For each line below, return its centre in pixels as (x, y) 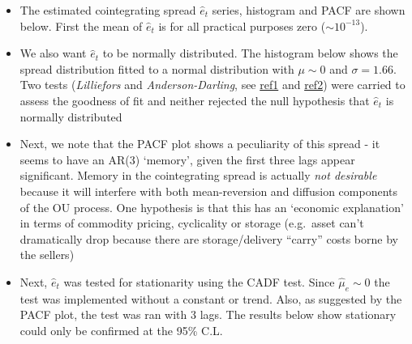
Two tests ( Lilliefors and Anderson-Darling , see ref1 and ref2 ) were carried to (212, 85)
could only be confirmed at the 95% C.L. (121, 330)
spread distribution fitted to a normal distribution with (157, 68)
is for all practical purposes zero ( (242, 25)
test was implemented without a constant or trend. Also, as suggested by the (211, 298)
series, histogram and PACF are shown (309, 10)
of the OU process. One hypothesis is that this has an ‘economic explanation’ (212, 207)
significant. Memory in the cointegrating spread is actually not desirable (198, 175)
